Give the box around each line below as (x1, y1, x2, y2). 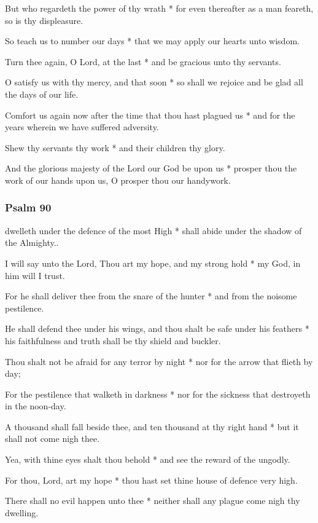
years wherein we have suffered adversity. (5, 120, 159, 133)
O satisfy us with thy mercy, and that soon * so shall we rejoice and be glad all (5, 76, 303, 88)
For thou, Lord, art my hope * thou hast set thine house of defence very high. (5, 473, 298, 486)
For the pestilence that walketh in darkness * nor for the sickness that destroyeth (5, 387, 311, 400)
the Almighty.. (5, 236, 59, 249)
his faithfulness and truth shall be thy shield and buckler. (5, 334, 221, 347)
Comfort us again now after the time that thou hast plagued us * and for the (5, 108, 295, 121)
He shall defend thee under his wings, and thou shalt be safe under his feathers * (5, 322, 309, 335)
